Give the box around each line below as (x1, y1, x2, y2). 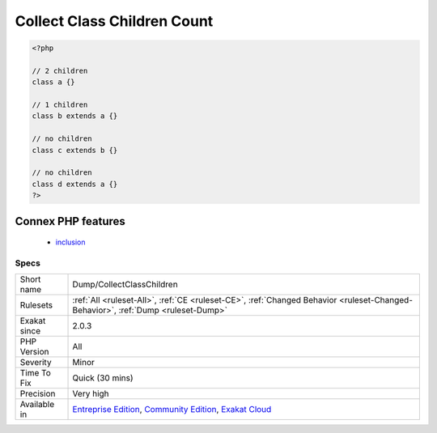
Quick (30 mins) (72, 372, 134, 384)
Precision (19, 388, 56, 400)
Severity (19, 357, 52, 368)
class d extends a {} (32, 179, 118, 189)
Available (19, 399, 55, 410)
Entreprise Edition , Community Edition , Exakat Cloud (72, 404, 272, 415)
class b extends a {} (32, 112, 118, 121)
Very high (72, 388, 109, 400)
